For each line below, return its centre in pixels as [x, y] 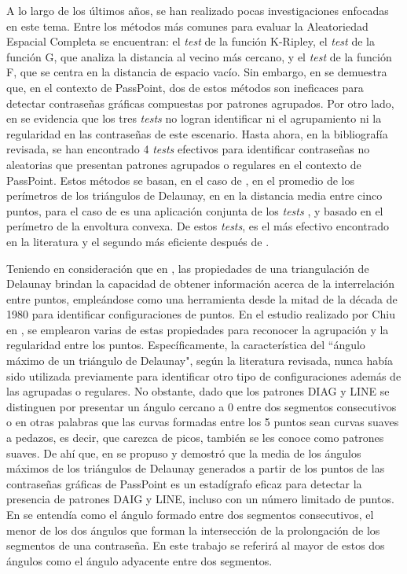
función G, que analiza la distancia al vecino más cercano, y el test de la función [199, 56]
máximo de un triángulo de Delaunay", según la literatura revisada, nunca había [200, 361]
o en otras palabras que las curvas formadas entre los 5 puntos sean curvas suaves [203, 422]
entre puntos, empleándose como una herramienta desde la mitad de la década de [202, 298]
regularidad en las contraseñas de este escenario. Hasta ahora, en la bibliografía [197, 133]
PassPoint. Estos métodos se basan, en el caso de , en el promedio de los [181, 180]
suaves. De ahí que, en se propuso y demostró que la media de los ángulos [184, 453]
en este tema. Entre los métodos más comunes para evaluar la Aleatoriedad [187, 26]
